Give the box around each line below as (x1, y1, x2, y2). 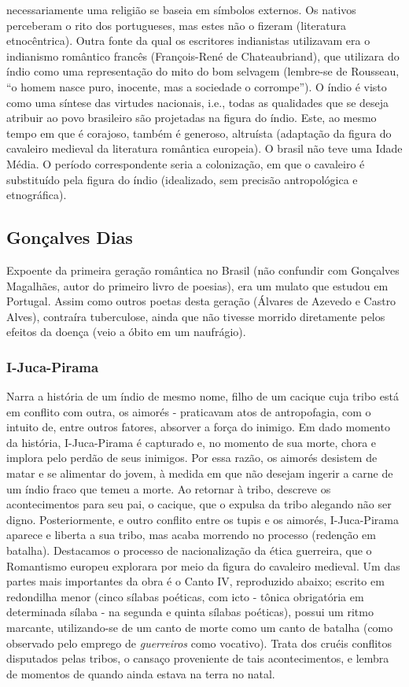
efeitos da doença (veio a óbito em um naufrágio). (6, 323, 246, 340)
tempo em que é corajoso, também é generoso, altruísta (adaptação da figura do (6, 124, 392, 141)
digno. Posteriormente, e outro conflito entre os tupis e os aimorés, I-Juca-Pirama (6, 511, 399, 527)
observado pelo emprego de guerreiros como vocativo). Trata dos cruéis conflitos (6, 634, 392, 651)
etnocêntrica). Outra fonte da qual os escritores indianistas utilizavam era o (6, 32, 370, 49)
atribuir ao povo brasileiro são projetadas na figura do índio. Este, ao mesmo (6, 109, 377, 126)
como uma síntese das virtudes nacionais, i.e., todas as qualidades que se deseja (6, 94, 389, 110)
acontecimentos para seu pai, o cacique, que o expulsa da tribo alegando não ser (6, 496, 392, 512)
